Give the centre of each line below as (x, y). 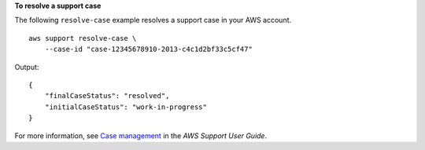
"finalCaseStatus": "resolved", (107, 96)
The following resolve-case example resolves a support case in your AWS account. (153, 20)
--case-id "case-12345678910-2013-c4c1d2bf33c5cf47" (149, 49)
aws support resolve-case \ (83, 38)
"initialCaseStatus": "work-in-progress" (126, 107)
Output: (27, 67)
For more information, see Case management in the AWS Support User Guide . (141, 135)
